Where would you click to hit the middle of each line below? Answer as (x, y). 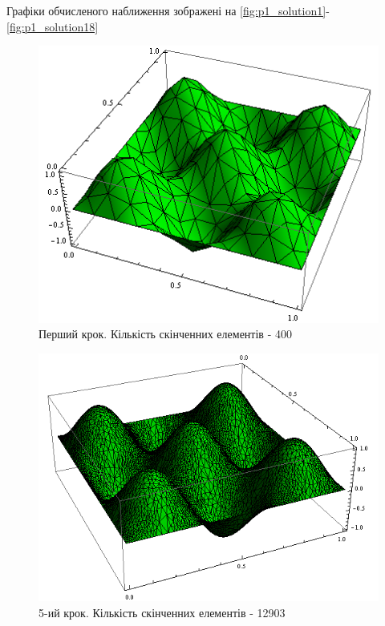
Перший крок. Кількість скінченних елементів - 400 (165, 334)
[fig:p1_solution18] (53, 26)
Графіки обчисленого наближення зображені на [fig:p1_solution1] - (168, 10)
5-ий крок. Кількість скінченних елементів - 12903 (162, 612)
